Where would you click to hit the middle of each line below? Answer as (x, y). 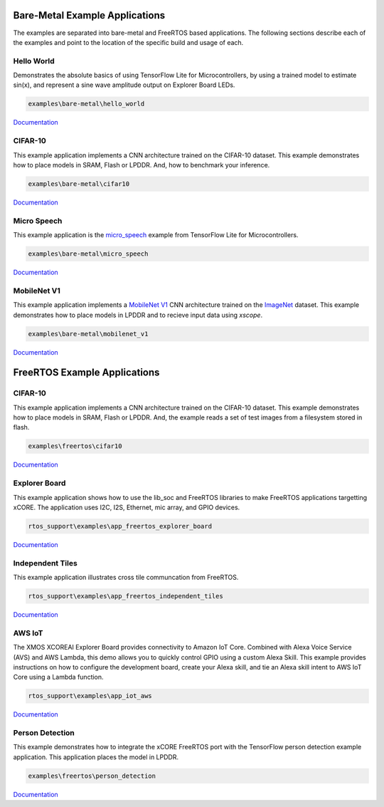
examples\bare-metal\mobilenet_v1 (88, 334)
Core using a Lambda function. (58, 677)
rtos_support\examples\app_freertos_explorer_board (120, 526)
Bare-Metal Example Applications (89, 15)
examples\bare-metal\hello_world (86, 104)
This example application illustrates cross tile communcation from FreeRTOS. (126, 578)
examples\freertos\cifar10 (75, 446)
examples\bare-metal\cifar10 (79, 184)
